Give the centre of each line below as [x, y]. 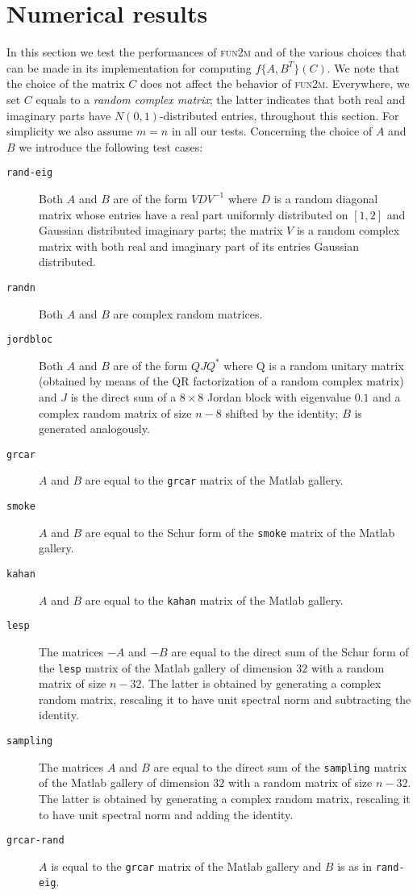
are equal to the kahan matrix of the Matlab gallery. [214, 599]
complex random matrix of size [115, 412]
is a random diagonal [326, 198]
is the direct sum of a [123, 397]
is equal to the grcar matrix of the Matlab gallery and [186, 866]
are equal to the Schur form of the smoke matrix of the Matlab [240, 532]
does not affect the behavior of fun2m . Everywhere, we [275, 83]
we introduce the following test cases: [111, 146]
